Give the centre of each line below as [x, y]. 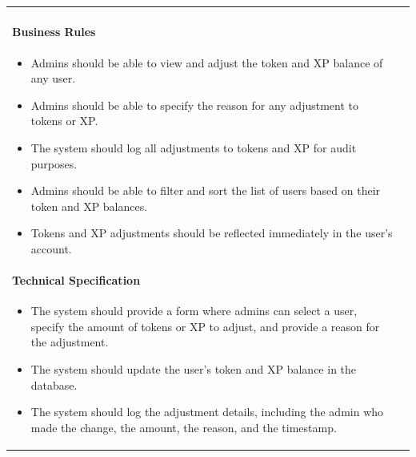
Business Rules [54, 32]
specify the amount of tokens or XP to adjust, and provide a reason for [205, 326]
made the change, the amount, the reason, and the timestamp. [184, 427]
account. [51, 248]
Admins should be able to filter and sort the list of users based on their [206, 190]
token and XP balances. [89, 206]
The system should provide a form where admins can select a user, [194, 311]
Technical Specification [76, 280]
